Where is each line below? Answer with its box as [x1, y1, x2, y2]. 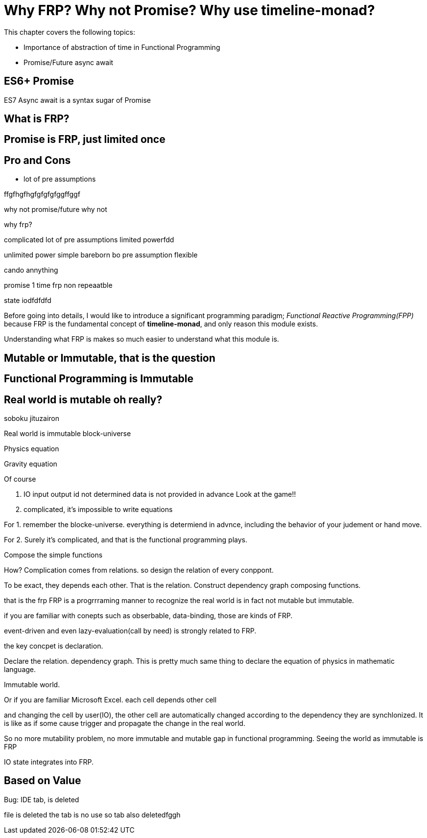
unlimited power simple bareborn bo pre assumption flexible [4, 251, 198, 259]
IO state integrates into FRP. [4, 757, 94, 766]
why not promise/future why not [4, 205, 107, 214]
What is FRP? [4, 113, 70, 125]
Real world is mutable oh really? [4, 393, 163, 406]
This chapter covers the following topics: [4, 27, 135, 36]
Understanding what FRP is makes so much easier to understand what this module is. [4, 335, 279, 344]
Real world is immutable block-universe [4, 429, 131, 438]
